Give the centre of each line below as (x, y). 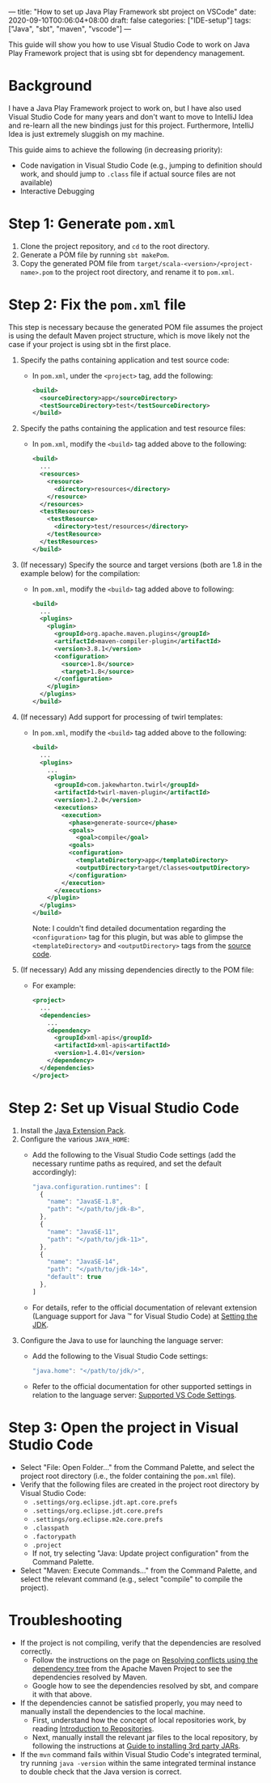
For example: (54, 985)
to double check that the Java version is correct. (101, 1772)
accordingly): (54, 1171)
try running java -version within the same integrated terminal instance (138, 1763)
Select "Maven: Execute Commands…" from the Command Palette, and (138, 1570)
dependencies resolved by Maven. (90, 1677)
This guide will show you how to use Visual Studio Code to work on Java (129, 44)
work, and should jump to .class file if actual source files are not (128, 174)
